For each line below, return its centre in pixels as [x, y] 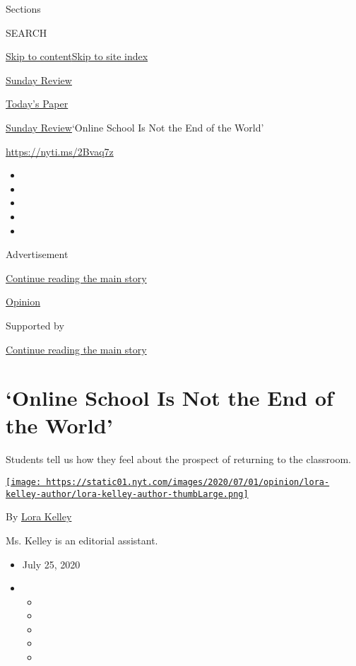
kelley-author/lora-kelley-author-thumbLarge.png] [127, 494]
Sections [23, 8]
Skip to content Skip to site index [77, 56]
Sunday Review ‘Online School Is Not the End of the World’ [135, 127]
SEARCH [26, 32]
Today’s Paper [37, 104]
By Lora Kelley [39, 516]
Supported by [35, 325]
